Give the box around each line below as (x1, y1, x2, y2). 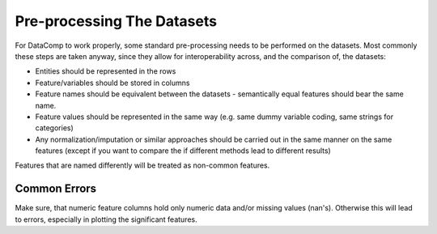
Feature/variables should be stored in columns (35, 78, 190, 87)
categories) (35, 123, 74, 133)
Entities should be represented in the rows (35, 66, 176, 76)
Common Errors (15, 182, 97, 196)
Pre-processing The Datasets (15, 12, 218, 30)
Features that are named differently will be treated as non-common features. (15, 160, 270, 170)
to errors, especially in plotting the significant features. (15, 215, 197, 224)
